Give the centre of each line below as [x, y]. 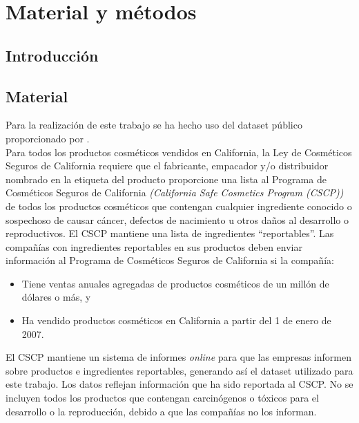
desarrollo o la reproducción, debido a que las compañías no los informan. [161, 411]
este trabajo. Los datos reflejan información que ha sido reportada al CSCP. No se [179, 384]
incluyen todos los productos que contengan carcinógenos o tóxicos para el [162, 398]
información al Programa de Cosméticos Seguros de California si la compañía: [170, 260]
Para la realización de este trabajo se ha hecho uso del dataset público [154, 125]
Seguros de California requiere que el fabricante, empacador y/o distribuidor [167, 166]
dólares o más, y [56, 297]
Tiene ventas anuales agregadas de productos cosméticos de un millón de [175, 283]
